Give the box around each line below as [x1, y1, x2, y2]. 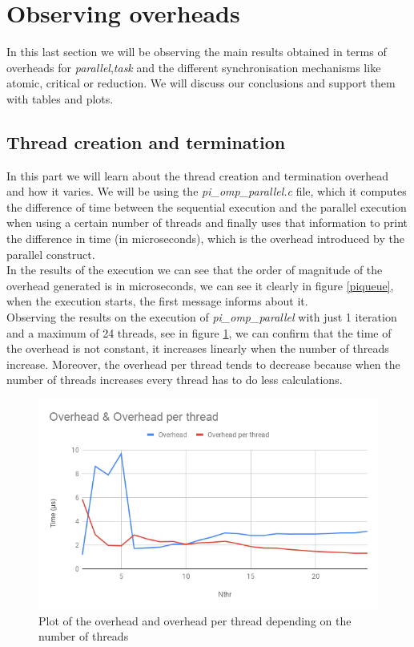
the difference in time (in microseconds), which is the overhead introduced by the [6, 230, 404, 247]
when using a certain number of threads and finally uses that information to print [6, 214, 408, 231]
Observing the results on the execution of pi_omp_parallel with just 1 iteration [6, 309, 397, 326]
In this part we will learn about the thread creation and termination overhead [6, 167, 389, 184]
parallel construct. [6, 245, 95, 262]
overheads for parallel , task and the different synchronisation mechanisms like [6, 59, 381, 75]
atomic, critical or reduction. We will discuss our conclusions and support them [6, 75, 396, 91]
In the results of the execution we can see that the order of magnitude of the [6, 261, 383, 278]
